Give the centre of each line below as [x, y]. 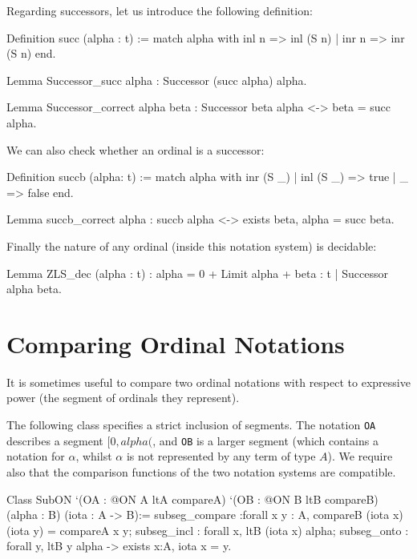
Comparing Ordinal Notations [176, 343]
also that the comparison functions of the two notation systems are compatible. [201, 471]
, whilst [94, 456]
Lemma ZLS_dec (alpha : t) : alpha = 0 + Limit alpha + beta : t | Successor [197, 273]
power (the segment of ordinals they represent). [123, 398]
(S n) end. [31, 53]
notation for [36, 456]
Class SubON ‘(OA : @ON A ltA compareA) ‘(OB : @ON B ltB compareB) [192, 499]
